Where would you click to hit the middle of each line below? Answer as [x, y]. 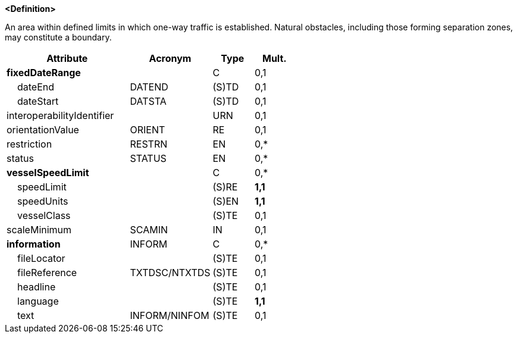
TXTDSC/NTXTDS [170, 273]
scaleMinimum [39, 230]
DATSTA [148, 101]
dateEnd [36, 87]
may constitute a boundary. [58, 37]
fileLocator [41, 258]
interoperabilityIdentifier [60, 115]
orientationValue [43, 130]
